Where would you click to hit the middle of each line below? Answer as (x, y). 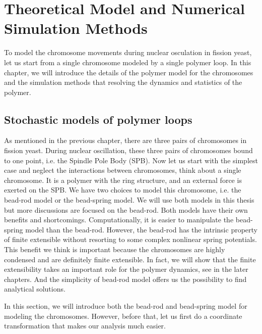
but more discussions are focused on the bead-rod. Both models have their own (126, 209)
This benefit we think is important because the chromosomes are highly (115, 249)
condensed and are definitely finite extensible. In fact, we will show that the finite (130, 259)
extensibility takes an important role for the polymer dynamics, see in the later (126, 269)
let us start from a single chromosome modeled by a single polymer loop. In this (128, 62)
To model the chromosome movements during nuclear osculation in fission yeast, (128, 52)
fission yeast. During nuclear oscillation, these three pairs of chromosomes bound (128, 150)
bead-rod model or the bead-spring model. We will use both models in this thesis (129, 200)
